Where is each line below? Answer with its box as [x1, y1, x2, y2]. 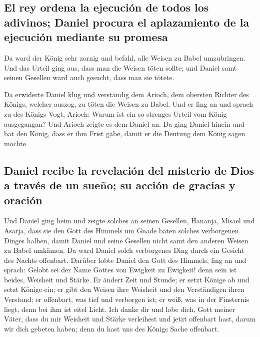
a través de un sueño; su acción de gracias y [4, 177, 235, 193]
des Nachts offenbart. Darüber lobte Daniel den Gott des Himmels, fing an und [4, 254, 246, 265]
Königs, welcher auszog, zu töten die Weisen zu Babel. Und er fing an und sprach [4, 99, 253, 109]
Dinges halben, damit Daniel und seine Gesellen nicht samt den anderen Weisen [4, 235, 248, 245]
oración [4, 192, 42, 207]
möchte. [4, 138, 28, 148]
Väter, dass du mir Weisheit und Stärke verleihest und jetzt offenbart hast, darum [4, 313, 256, 324]
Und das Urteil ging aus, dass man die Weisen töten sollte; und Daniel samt [4, 62, 237, 73]
